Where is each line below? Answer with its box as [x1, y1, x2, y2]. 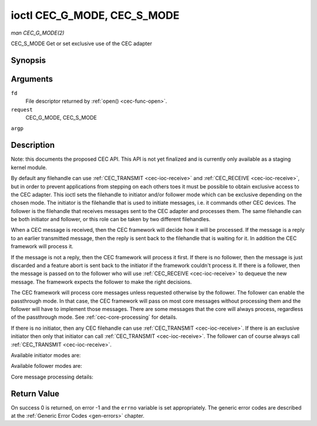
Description [11, 140, 55, 150]
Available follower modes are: [11, 363, 82, 370]
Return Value [11, 388, 60, 398]
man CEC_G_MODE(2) [11, 29, 65, 36]
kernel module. [11, 164, 47, 171]
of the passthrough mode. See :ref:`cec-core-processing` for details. [11, 314, 177, 321]
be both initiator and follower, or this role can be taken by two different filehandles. [11, 216, 211, 223]
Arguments [11, 74, 53, 84]
